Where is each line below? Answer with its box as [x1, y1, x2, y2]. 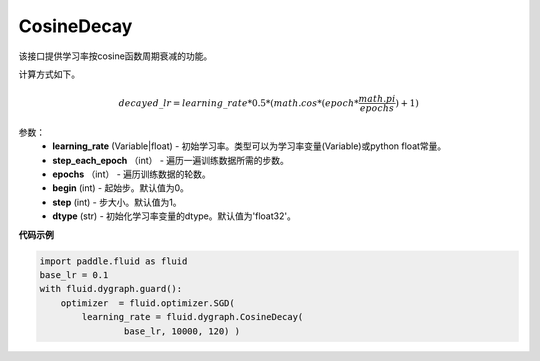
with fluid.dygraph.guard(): [39, 283, 183, 295]
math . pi [358, 93, 396, 105]
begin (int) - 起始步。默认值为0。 [52, 182, 190, 194]
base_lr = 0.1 [39, 270, 109, 281]
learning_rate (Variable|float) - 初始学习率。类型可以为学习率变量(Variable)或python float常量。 [52, 140, 447, 152]
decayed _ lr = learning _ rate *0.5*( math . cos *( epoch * [118, 97, 359, 109]
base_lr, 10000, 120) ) [123, 325, 240, 337]
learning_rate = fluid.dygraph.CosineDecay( [81, 311, 304, 323]
